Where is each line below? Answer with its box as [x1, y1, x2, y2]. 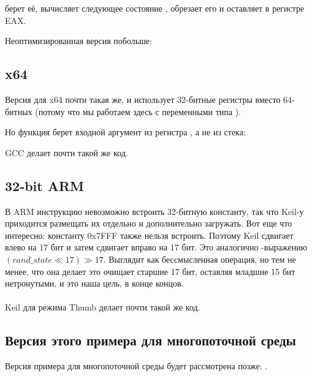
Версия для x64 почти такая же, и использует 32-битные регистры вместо [5, 92, 281, 105]
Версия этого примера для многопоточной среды [5, 331, 296, 350]
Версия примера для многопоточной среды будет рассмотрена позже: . [5, 359, 268, 372]
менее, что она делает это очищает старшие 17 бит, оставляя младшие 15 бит [5, 265, 295, 277]
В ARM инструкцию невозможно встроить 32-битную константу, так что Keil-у [5, 205, 304, 217]
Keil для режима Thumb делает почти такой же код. [5, 301, 200, 314]
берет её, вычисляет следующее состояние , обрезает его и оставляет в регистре [5, 2, 305, 14]
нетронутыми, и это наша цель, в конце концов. [5, 277, 184, 290]
